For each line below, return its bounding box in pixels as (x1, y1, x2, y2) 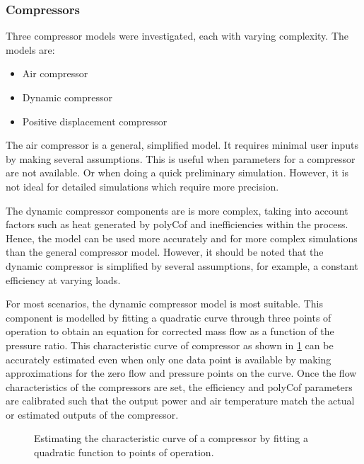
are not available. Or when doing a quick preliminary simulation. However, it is (6, 165, 348, 180)
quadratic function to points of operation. (34, 445, 214, 460)
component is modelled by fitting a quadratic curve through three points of (6, 310, 331, 324)
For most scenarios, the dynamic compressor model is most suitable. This (6, 296, 323, 311)
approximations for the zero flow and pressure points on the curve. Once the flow (6, 366, 357, 380)
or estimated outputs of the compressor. (6, 407, 179, 421)
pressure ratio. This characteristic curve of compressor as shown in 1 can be (6, 337, 334, 352)
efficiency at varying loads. (6, 272, 121, 287)
